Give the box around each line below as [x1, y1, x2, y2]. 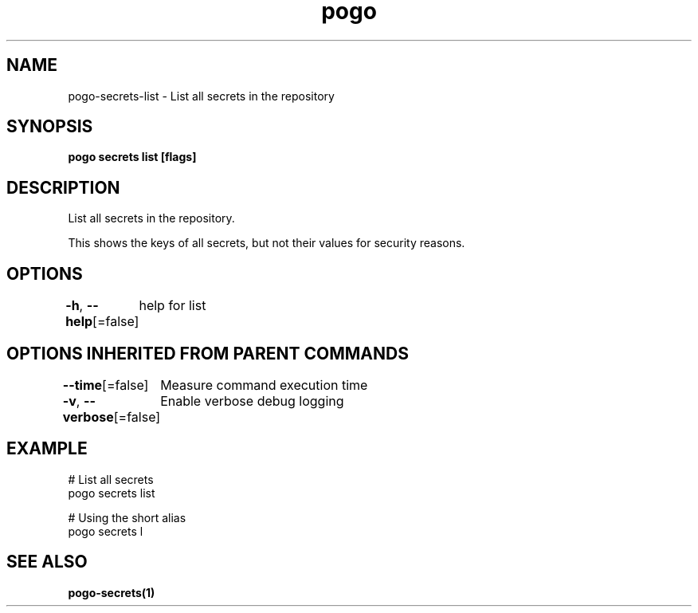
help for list [139, 297, 206, 314]
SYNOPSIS [6, 116, 93, 137]
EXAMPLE [6, 438, 88, 459]
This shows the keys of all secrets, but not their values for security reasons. [68, 236, 465, 250]
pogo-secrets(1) [68, 585, 155, 599]
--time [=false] [62, 376, 149, 393]
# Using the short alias [68, 510, 186, 525]
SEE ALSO [6, 552, 88, 572]
